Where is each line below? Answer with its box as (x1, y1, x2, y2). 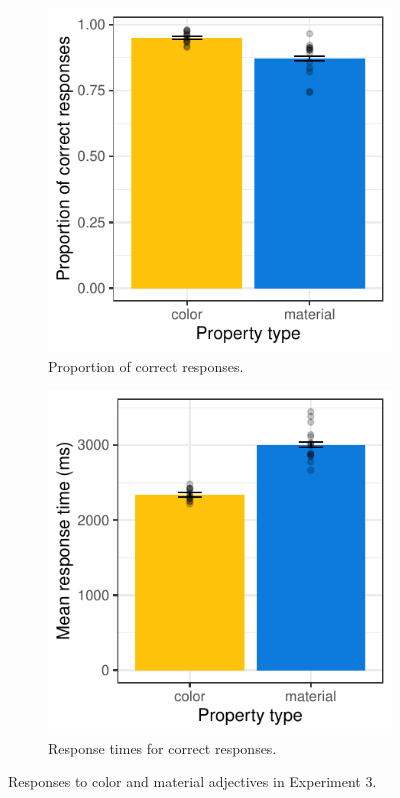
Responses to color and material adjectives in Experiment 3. (8, 771, 377, 792)
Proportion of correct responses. (48, 355, 244, 376)
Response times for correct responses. (48, 737, 277, 758)
